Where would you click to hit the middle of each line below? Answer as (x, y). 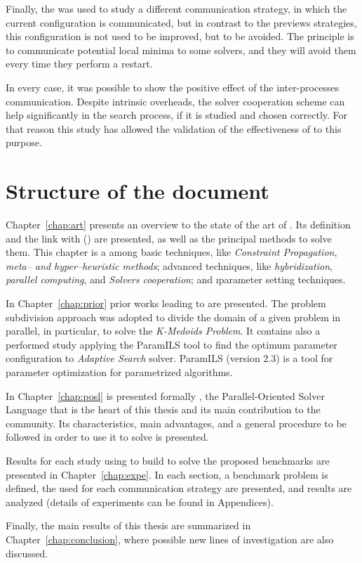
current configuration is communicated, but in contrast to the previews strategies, (181, 22)
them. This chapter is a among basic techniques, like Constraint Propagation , (172, 252)
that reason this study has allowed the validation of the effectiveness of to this (174, 128)
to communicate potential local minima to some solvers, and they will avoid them (181, 50)
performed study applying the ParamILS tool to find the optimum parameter (172, 344)
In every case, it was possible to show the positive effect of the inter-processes (173, 87)
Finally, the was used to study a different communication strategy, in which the (176, 8)
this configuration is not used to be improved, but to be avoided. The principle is (180, 36)
